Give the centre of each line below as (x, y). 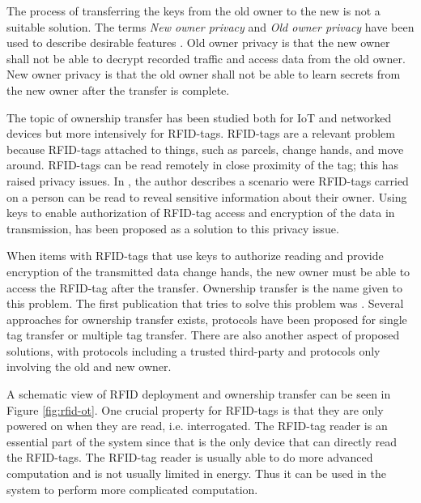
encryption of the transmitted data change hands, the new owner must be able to (208, 271)
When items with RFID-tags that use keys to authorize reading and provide (195, 256)
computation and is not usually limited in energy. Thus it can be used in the (196, 473)
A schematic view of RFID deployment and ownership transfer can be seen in (199, 394)
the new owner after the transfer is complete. (118, 90)
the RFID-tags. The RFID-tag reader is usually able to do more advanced (190, 457)
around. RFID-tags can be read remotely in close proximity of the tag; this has (203, 165)
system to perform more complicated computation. (132, 489)
